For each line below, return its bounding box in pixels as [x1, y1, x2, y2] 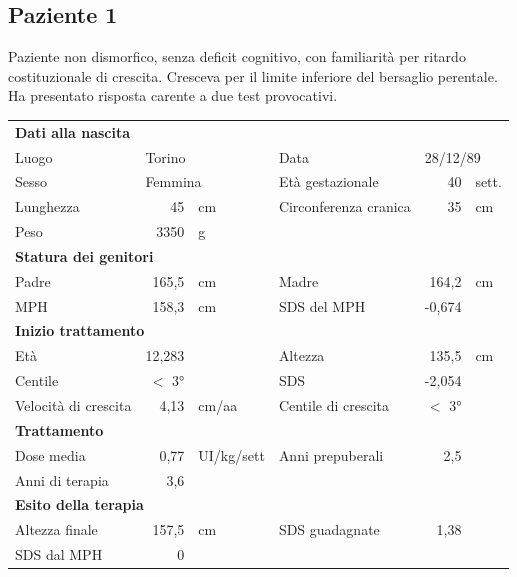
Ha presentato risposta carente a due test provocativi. [8, 85, 338, 106]
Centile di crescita [278, 395, 390, 416]
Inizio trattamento [15, 320, 145, 341]
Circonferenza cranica [278, 196, 411, 217]
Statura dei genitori [15, 245, 154, 266]
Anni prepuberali [278, 444, 384, 465]
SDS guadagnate [278, 519, 380, 540]
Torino [145, 146, 186, 167]
